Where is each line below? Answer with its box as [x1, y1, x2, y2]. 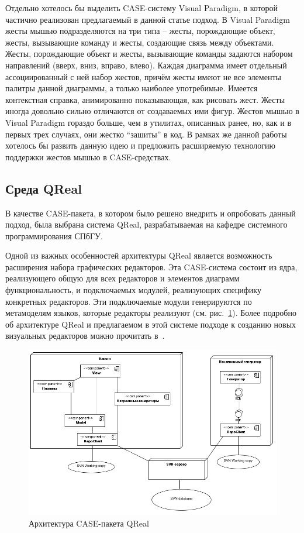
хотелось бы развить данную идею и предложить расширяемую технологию [5, 139, 276, 152]
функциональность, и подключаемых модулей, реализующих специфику [5, 284, 261, 296]
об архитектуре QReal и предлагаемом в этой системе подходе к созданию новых [5, 318, 296, 330]
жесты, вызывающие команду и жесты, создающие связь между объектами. [5, 36, 274, 48]
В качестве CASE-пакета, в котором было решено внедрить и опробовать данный [5, 207, 296, 219]
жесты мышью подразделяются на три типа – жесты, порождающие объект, [5, 25, 275, 37]
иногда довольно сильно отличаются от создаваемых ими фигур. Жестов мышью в [5, 105, 299, 117]
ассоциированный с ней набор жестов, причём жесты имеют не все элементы [5, 70, 281, 82]
